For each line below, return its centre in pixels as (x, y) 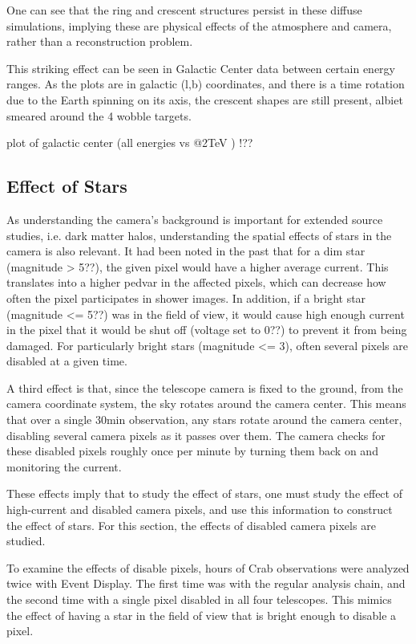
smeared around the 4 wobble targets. (99, 115)
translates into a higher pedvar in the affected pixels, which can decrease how (196, 282)
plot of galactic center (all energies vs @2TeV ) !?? (130, 143)
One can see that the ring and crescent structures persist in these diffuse (184, 10)
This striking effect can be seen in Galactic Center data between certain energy (201, 68)
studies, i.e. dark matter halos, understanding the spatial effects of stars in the (199, 235)
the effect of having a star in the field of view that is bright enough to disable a (202, 615)
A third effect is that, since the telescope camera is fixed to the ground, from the (205, 387)
